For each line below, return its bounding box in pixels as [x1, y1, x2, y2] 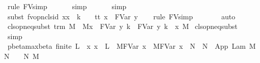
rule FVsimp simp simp [7, 1, 127, 11]
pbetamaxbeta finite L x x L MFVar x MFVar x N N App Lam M [7, 41, 256, 51]
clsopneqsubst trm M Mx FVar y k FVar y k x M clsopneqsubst [7, 21, 238, 31]
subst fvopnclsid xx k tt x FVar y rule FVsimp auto [7, 11, 236, 21]
